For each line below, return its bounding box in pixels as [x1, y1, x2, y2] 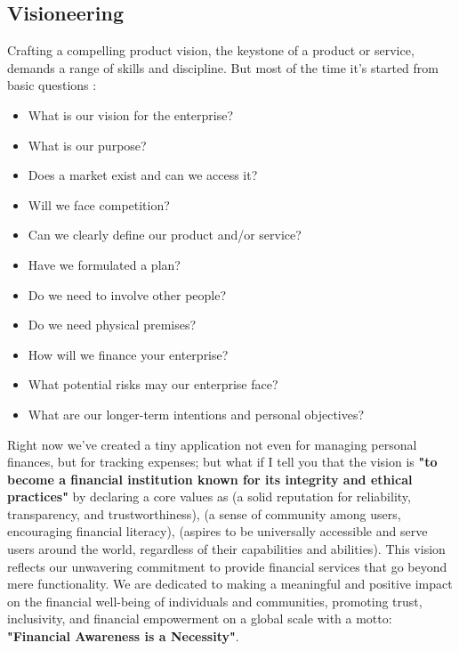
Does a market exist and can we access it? [28, 166, 258, 184]
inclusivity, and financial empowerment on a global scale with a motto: [7, 609, 392, 628]
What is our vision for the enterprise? [28, 105, 234, 124]
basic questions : [7, 76, 97, 94]
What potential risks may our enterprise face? [28, 375, 278, 394]
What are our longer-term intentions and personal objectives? [28, 404, 365, 423]
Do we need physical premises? [28, 315, 197, 334]
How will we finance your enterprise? [28, 345, 229, 363]
